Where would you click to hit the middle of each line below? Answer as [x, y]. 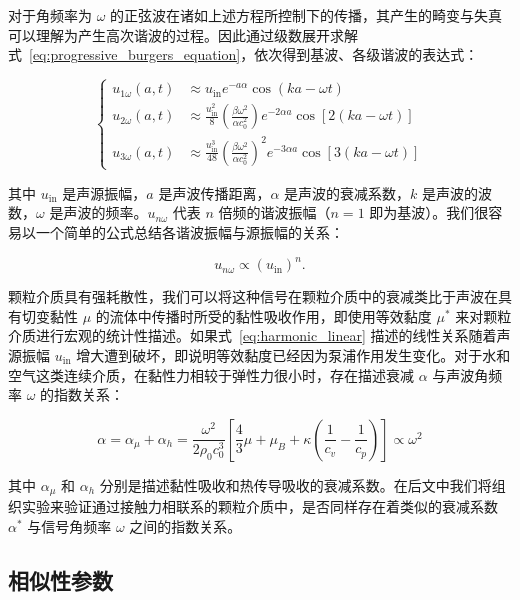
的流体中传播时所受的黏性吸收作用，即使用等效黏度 [263, 315]
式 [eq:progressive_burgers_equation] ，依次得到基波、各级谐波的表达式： [243, 54]
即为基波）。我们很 [429, 212]
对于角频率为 [50, 15]
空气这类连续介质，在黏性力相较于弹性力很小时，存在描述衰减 [211, 374]
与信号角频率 [69, 525]
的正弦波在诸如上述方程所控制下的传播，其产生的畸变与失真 [306, 15]
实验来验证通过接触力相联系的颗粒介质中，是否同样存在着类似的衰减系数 [259, 506]
